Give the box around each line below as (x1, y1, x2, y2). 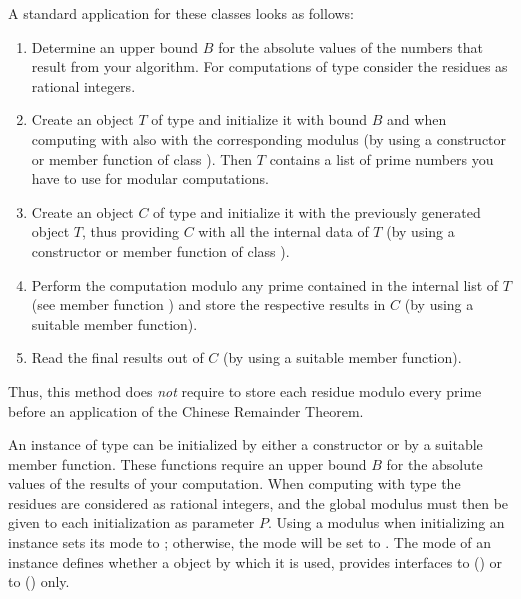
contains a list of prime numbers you (269, 148, 494, 169)
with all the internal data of (198, 221, 369, 242)
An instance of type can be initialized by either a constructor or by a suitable (8, 434, 483, 455)
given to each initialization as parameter (8, 512, 255, 533)
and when (387, 109, 447, 130)
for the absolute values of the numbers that (218, 36, 483, 57)
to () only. (8, 571, 70, 592)
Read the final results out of (31, 347, 204, 368)
